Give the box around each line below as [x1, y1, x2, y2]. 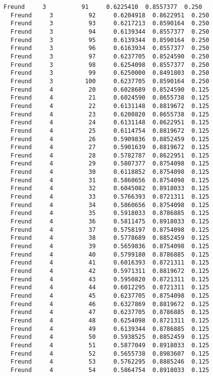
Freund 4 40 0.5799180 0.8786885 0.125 [10, 251, 210, 258]
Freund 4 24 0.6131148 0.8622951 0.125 [10, 119, 210, 126]
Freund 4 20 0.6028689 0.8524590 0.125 [10, 86, 210, 93]
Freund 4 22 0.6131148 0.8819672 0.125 [10, 102, 210, 109]
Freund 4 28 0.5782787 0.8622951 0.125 [10, 152, 210, 159]
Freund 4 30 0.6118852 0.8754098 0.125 [10, 168, 210, 176]
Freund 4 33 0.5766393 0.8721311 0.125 [10, 193, 210, 201]
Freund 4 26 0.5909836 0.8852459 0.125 [10, 135, 210, 143]
